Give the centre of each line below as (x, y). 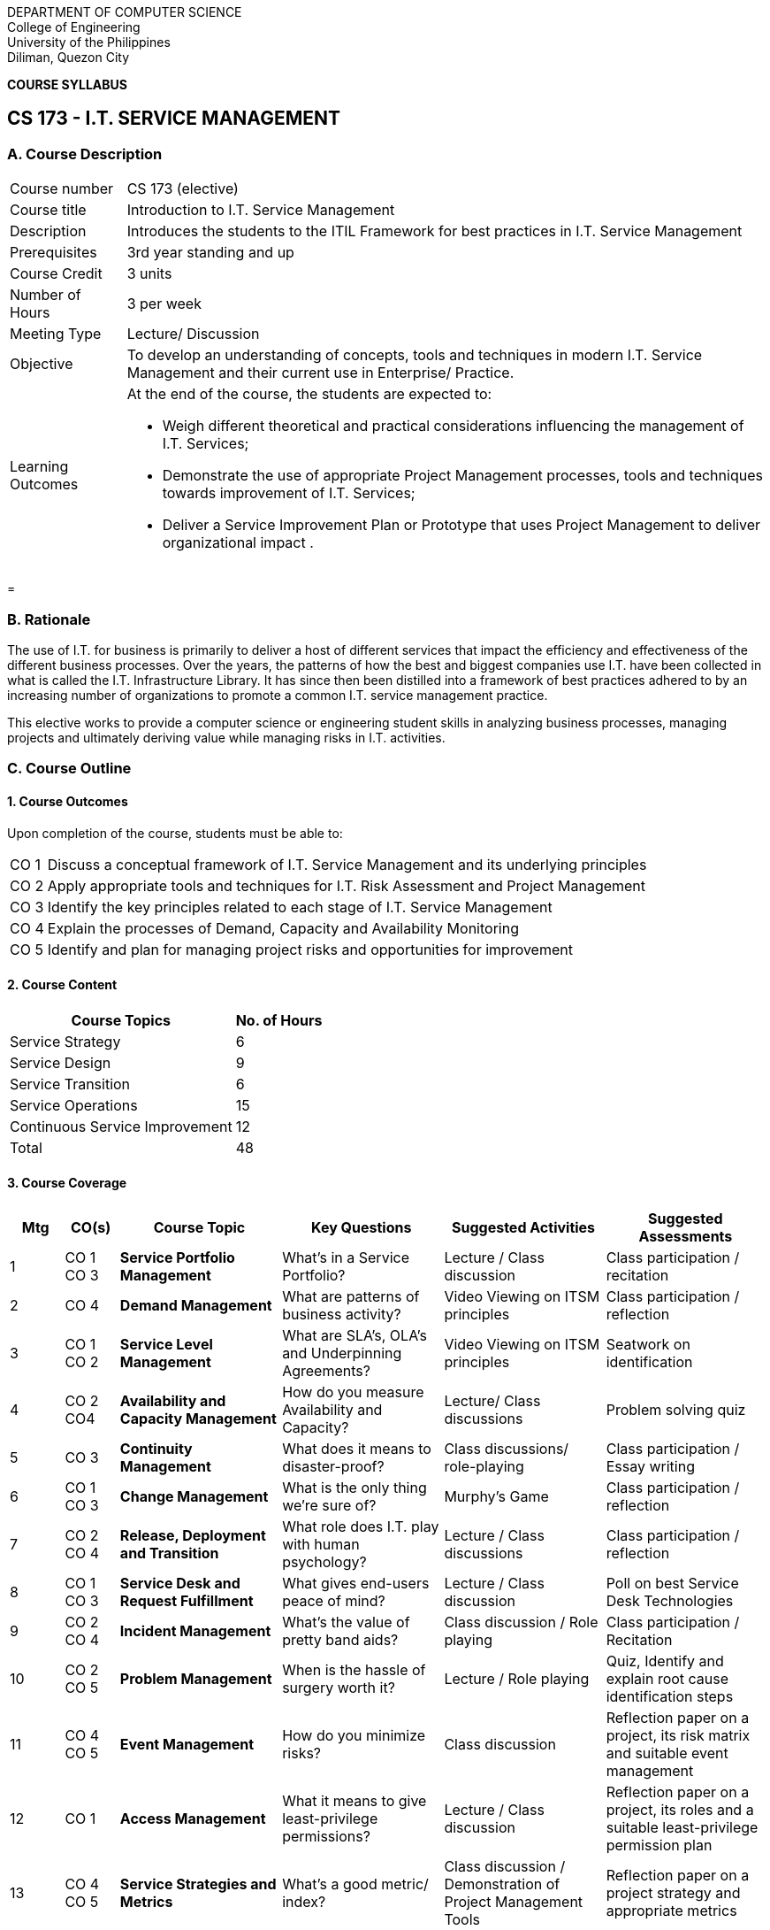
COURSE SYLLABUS (67, 85)
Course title (48, 210)
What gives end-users (356, 1583)
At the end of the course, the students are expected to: (309, 394)
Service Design (61, 1062)
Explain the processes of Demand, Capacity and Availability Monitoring (283, 928)
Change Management (194, 1496)
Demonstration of (502, 1884)
